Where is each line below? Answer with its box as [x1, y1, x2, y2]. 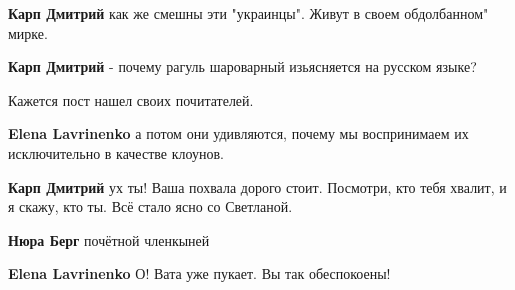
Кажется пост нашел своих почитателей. [8, 89, 254, 110]
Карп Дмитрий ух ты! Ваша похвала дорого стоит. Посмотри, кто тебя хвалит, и [8, 176, 507, 197]
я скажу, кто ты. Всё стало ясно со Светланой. [8, 196, 293, 217]
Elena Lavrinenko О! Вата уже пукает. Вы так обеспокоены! [8, 263, 391, 284]
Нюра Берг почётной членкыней [8, 229, 210, 250]
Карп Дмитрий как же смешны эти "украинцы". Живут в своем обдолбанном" [8, 3, 489, 23]
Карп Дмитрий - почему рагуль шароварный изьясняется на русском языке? [8, 56, 477, 77]
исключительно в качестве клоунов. [8, 142, 224, 163]
